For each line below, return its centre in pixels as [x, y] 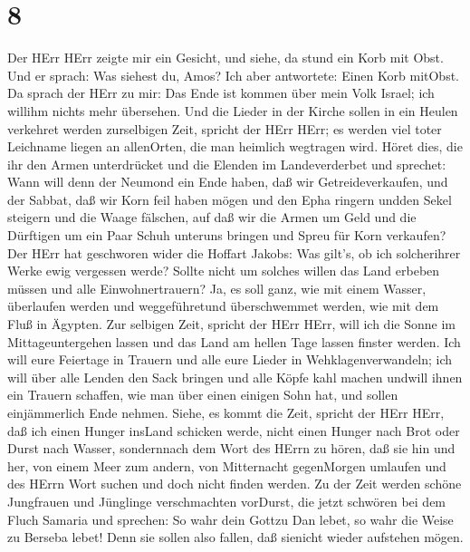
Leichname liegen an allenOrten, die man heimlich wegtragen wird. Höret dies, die [235, 146]
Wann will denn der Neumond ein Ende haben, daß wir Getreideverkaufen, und [228, 182]
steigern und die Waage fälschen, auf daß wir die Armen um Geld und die [212, 217]
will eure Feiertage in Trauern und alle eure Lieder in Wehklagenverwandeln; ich [230, 359]
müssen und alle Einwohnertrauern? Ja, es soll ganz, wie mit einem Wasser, [217, 288]
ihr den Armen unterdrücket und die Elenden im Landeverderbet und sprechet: [227, 164]
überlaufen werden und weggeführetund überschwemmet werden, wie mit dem [223, 306]
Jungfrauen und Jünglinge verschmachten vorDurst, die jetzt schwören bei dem [227, 501]
